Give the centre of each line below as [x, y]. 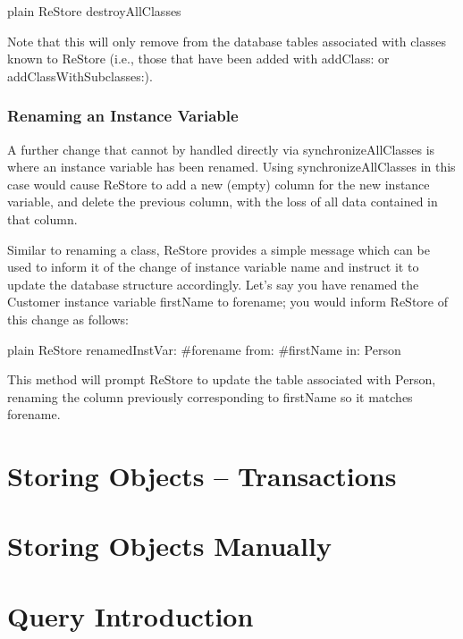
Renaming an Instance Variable [123, 116]
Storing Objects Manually [169, 546]
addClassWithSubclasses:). [80, 76]
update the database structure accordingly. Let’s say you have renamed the [213, 284]
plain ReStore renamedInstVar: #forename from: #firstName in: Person [204, 349]
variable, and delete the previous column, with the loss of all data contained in [223, 202]
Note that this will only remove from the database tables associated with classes [227, 41]
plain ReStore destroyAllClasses [94, 11]
